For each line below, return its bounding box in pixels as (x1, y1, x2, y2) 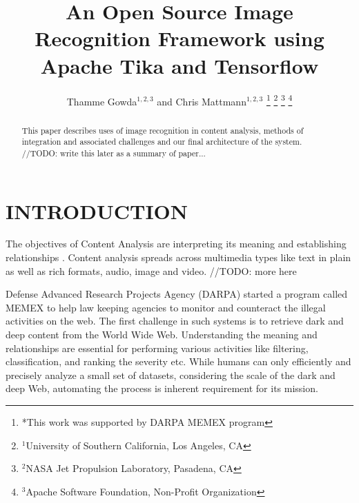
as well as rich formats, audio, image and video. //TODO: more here (6, 263, 297, 278)
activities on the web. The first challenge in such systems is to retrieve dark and (6, 314, 344, 328)
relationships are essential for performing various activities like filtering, (6, 340, 309, 355)
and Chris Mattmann (157, 94, 246, 108)
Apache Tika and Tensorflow (40, 51, 319, 79)
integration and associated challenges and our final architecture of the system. (21, 136, 302, 147)
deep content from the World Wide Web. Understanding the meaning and (6, 327, 318, 342)
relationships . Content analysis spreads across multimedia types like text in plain (6, 250, 351, 265)
